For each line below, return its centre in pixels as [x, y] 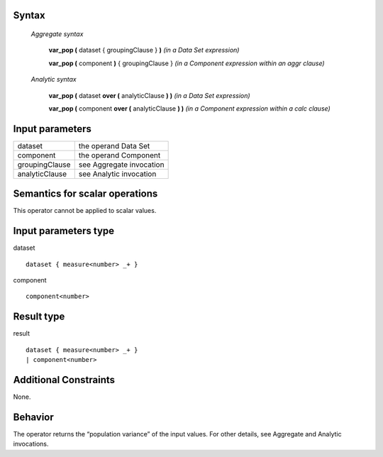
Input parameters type [64, 231]
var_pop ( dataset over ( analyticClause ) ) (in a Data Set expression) [150, 95]
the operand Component [120, 155]
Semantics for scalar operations [85, 194]
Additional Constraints [64, 380]
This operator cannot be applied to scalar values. [85, 211]
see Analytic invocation [117, 174]
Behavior [34, 417]
